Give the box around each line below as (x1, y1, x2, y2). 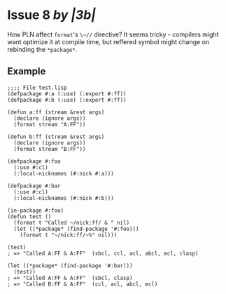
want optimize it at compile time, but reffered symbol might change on (7, 37, 210, 46)
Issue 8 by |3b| (7, 7, 96, 23)
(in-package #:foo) (7, 207, 64, 214)
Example (7, 65, 46, 77)
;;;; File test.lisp (7, 84, 68, 91)
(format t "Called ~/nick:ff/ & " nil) (13, 219, 130, 226)
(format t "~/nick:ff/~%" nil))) (20, 232, 118, 239)
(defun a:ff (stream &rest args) (7, 109, 105, 116)
